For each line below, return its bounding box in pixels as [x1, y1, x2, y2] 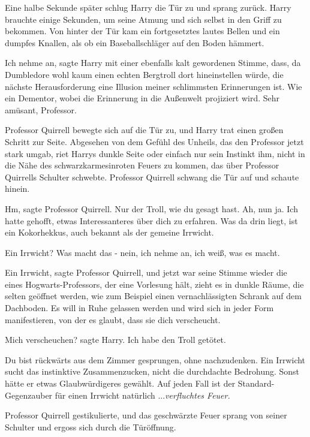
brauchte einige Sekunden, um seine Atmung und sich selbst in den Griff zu [5, 13, 282, 25]
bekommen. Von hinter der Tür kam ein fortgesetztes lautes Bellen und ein [5, 25, 280, 37]
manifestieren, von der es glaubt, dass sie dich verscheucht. [5, 313, 221, 326]
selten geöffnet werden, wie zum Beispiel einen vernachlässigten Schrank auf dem [5, 290, 302, 302]
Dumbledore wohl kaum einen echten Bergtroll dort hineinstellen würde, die [5, 68, 284, 80]
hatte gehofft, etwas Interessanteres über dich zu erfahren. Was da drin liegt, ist [5, 214, 298, 227]
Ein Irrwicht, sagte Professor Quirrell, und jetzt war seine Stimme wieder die [5, 266, 287, 279]
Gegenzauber [5, 388, 53, 401]
